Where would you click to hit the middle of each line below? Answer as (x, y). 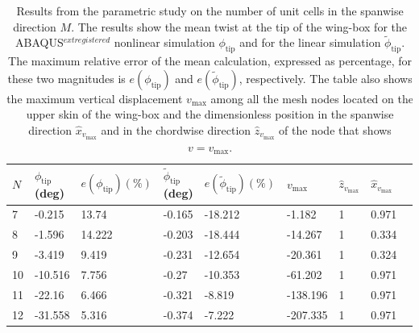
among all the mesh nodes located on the (312, 98)
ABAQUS (39, 42)
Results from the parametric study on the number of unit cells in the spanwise (210, 10)
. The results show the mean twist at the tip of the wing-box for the (239, 26)
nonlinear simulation (164, 42)
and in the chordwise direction (176, 129)
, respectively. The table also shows (326, 78)
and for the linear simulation (310, 42)
